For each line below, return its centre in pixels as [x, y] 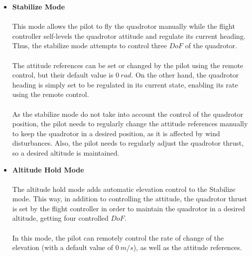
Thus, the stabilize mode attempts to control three [90, 45]
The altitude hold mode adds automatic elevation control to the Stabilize [124, 189]
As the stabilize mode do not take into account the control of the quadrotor [128, 114]
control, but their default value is [63, 75]
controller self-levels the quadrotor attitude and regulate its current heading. [129, 36]
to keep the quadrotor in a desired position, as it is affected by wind [116, 133]
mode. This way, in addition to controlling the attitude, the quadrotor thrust [130, 199]
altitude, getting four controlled [60, 218]
